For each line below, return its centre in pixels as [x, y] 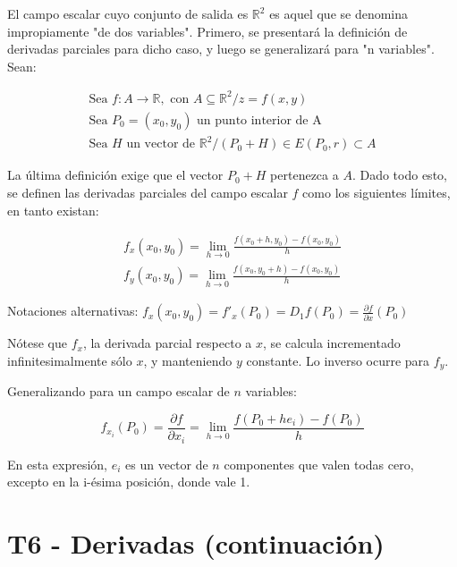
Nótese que [37, 343]
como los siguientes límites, [377, 193]
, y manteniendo [188, 360]
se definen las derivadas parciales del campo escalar [148, 193]
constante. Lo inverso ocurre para [338, 360]
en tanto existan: [53, 210]
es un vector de [167, 464]
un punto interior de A [259, 120]
